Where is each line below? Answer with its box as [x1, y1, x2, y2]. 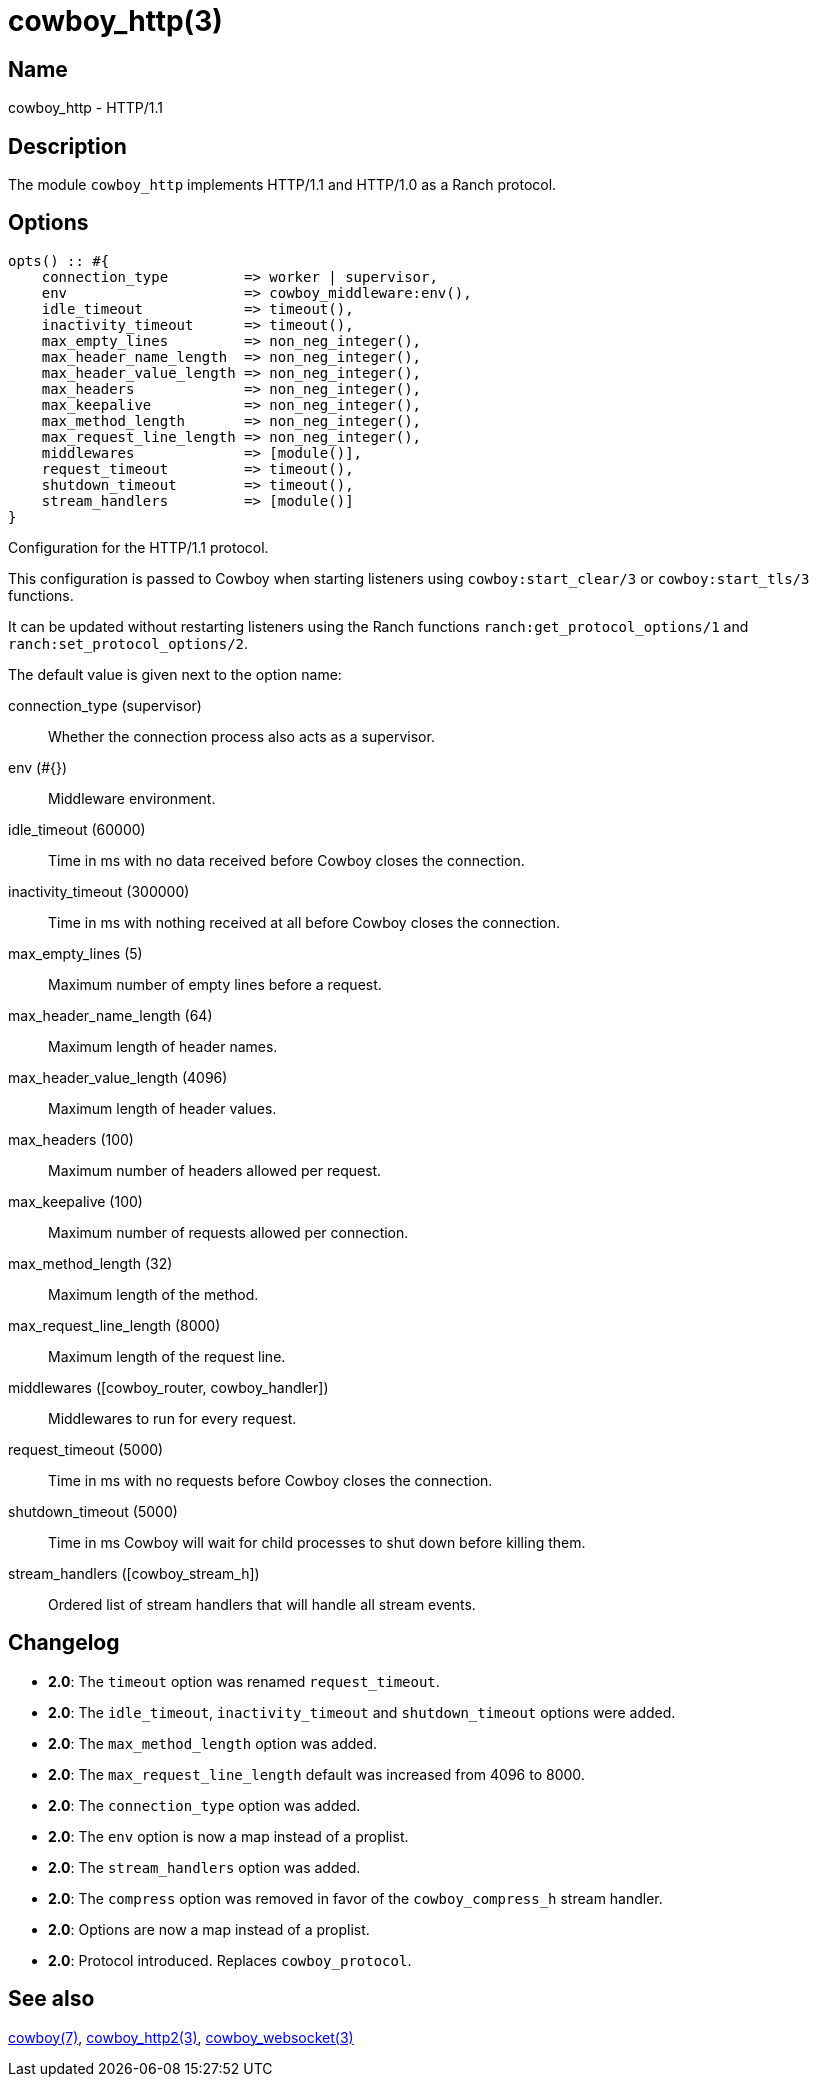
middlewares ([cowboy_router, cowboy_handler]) [8, 1378, 329, 1396]
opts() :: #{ [8, 252, 110, 269]
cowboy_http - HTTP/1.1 [8, 99, 163, 117]
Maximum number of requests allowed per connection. [48, 1223, 409, 1241]
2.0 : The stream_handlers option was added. [48, 1858, 361, 1876]
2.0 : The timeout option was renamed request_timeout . [48, 1672, 440, 1690]
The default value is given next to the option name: [8, 665, 342, 683]
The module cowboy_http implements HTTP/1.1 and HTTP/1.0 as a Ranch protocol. [8, 176, 557, 194]
